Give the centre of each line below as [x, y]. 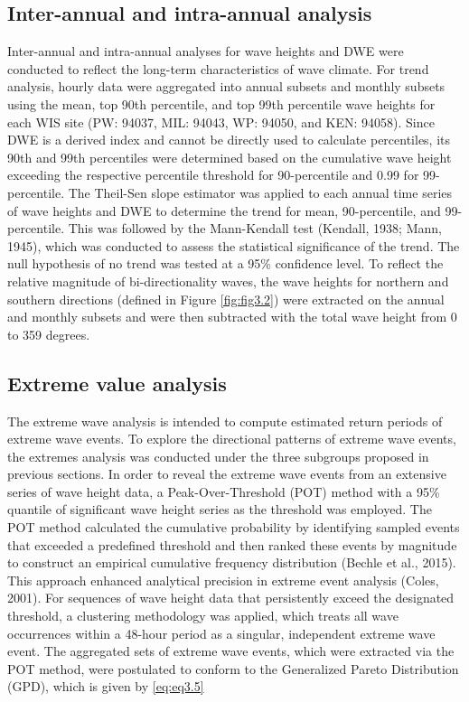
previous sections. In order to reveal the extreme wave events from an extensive [227, 474]
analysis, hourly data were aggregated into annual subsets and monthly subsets [226, 86]
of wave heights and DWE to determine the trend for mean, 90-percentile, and [224, 210]
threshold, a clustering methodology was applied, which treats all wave [203, 616]
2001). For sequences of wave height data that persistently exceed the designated [231, 598]
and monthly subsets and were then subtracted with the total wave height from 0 [232, 317]
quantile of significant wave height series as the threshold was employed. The [220, 509]
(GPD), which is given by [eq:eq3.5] [106, 686]
